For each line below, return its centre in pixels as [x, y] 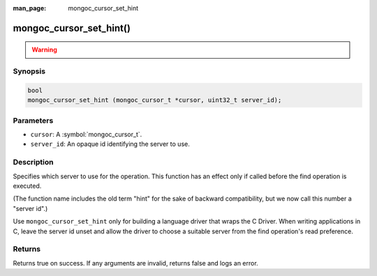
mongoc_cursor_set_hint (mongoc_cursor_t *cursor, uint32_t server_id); [155, 100]
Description [33, 162]
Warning [44, 50]
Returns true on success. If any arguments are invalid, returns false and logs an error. [135, 263]
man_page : [30, 8]
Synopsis [29, 71]
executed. [27, 186]
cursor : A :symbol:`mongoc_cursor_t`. [86, 135]
